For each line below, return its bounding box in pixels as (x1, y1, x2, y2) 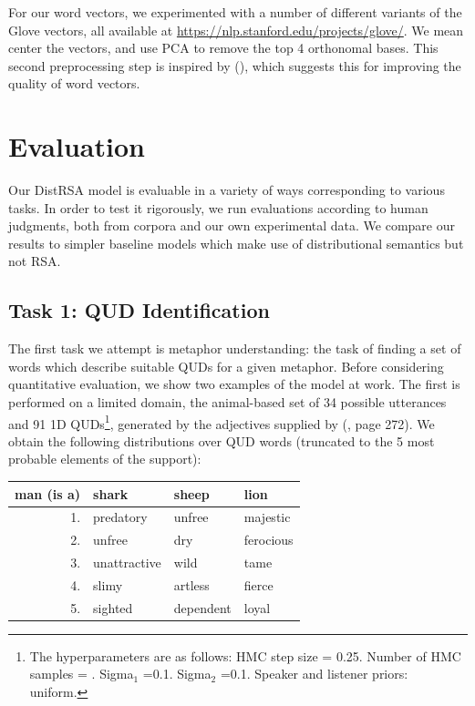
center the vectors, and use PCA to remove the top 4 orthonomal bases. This (8, 38, 439, 57)
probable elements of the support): (8, 449, 201, 468)
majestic (243, 507, 291, 527)
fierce (243, 575, 274, 594)
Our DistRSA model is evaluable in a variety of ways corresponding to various (8, 180, 445, 200)
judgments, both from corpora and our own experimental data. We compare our (8, 216, 455, 235)
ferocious (243, 530, 294, 549)
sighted (93, 598, 133, 617)
